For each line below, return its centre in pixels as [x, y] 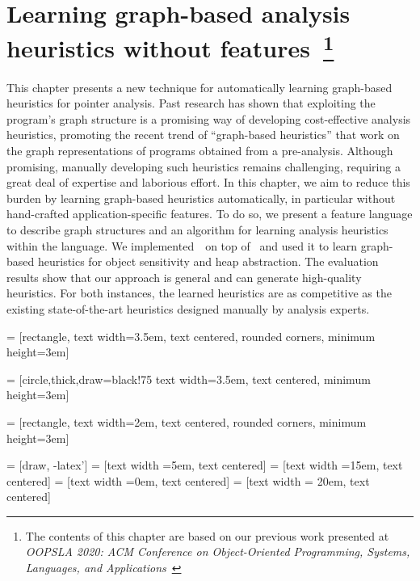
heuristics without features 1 [170, 46]
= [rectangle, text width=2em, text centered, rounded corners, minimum [187, 421]
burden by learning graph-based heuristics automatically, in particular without [201, 198]
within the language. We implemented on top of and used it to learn [182, 245]
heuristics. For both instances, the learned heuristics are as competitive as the [199, 293]
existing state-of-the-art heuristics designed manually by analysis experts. [188, 308]
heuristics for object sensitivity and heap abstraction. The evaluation [208, 261]
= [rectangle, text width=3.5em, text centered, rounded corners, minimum [191, 336]
